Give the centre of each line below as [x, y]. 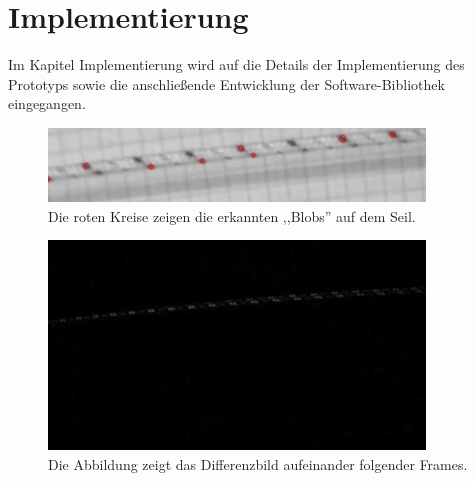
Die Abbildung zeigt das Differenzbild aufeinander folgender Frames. [258, 463]
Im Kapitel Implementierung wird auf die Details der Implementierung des [236, 64]
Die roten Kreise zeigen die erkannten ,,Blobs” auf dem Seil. [232, 215]
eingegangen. [47, 103]
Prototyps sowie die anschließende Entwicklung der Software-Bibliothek [226, 83]
